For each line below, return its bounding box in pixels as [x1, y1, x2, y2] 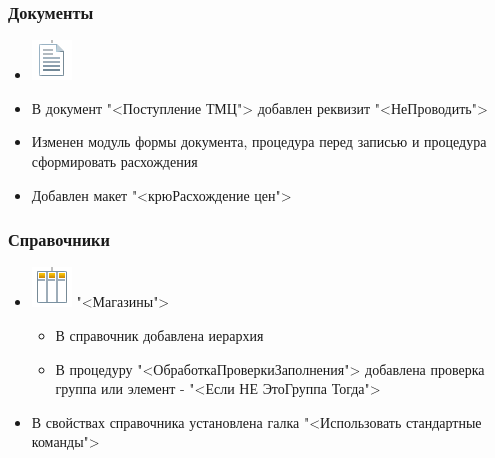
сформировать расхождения [31, 151, 198, 171]
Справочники [8, 227, 110, 252]
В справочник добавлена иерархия [55, 325, 264, 345]
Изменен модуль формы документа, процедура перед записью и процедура [31, 131, 487, 152]
